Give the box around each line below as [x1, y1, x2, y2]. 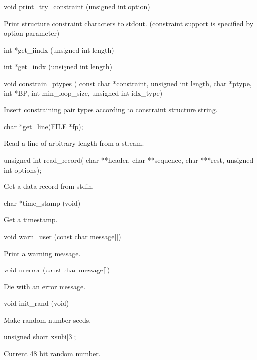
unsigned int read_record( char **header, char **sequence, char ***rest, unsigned [4, 154, 254, 165]
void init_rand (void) [4, 298, 69, 308]
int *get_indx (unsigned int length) [4, 61, 112, 72]
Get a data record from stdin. [4, 181, 94, 191]
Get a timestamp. [4, 214, 58, 225]
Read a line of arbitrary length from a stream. [4, 138, 144, 148]
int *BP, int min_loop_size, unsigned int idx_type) [4, 88, 163, 98]
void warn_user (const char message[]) [4, 231, 121, 241]
